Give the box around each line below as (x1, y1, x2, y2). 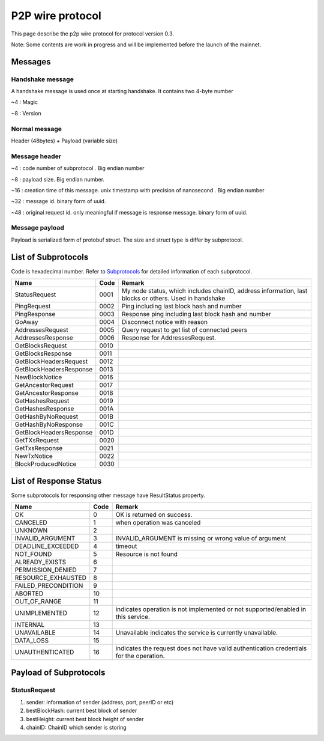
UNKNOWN (14, 526, 48, 535)
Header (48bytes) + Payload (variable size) (11, 137, 118, 144)
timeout (115, 542, 137, 550)
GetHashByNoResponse (14, 421, 83, 429)
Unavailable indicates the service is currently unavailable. (115, 629, 278, 637)
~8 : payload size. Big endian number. (11, 175, 105, 183)
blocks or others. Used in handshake (121, 294, 226, 303)
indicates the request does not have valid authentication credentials (115, 644, 307, 653)
